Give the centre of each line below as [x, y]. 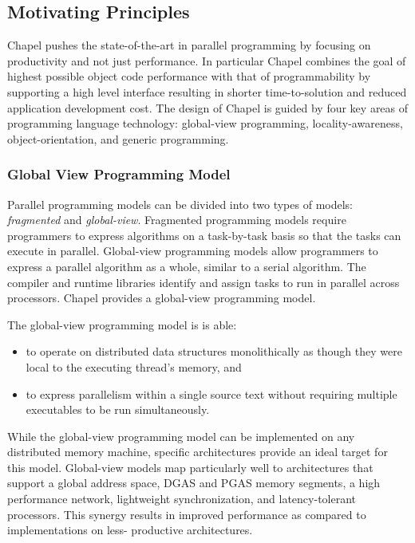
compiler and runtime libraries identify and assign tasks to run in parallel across [204, 282]
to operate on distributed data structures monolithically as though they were [214, 351]
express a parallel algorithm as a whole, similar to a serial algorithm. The [187, 266]
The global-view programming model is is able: [122, 324]
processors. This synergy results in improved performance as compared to [187, 514]
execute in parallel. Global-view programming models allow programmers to [193, 251]
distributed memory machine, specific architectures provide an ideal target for [198, 452]
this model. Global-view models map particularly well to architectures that [190, 467]
